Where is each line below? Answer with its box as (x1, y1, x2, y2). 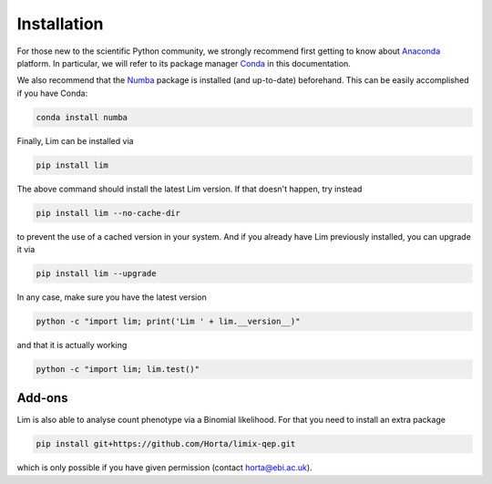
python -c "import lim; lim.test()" (36, 364, 200, 374)
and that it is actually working (16, 339, 128, 350)
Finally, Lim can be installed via (16, 135, 134, 146)
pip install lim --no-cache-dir (36, 208, 181, 218)
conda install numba (36, 112, 128, 122)
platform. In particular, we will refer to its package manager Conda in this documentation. (16, 57, 351, 68)
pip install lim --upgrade (36, 269, 157, 278)
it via (16, 244, 36, 255)
